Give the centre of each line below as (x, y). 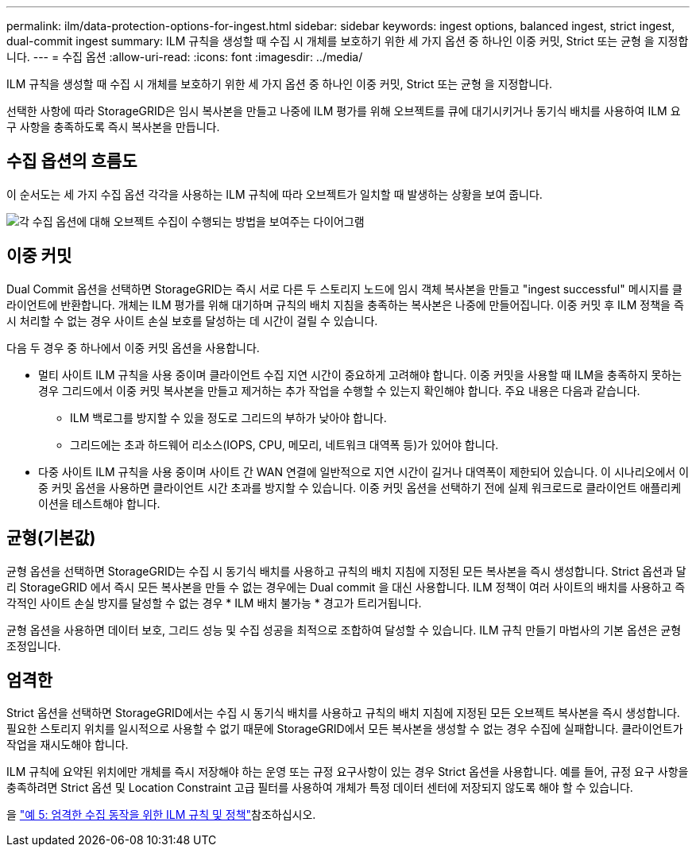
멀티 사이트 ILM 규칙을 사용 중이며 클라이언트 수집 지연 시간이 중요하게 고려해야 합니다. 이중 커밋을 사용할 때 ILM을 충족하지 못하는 (360, 374)
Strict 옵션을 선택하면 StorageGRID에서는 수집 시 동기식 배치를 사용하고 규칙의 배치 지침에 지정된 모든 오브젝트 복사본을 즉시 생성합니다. (343, 713)
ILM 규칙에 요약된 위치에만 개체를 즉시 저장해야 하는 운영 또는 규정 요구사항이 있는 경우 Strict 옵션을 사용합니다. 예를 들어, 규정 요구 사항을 (348, 772)
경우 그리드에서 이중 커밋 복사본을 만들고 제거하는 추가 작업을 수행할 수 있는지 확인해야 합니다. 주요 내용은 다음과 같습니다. (339, 390)
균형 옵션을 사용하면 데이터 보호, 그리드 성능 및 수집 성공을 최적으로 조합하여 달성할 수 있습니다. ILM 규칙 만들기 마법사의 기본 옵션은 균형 (344, 630)
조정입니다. (34, 646)
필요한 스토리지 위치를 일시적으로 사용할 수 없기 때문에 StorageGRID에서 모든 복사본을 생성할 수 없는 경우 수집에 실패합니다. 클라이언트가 (345, 729)
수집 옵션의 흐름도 (72, 161)
